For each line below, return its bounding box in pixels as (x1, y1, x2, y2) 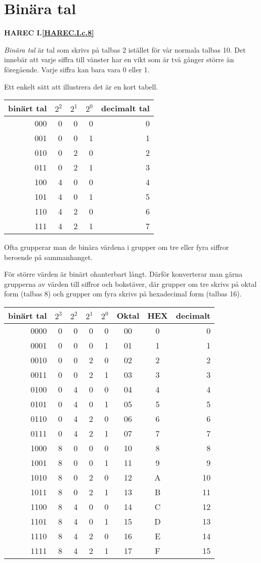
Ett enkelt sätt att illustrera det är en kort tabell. (4, 81, 158, 92)
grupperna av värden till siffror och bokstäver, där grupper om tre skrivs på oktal (4, 278, 257, 289)
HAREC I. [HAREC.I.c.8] (4, 27, 94, 38)
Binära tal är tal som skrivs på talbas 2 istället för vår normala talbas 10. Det (4, 44, 246, 55)
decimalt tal (101, 102, 150, 114)
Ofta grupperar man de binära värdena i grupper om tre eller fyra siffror (4, 242, 229, 252)
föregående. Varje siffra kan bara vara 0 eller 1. (4, 64, 150, 74)
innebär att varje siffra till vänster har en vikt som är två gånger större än (4, 54, 234, 65)
